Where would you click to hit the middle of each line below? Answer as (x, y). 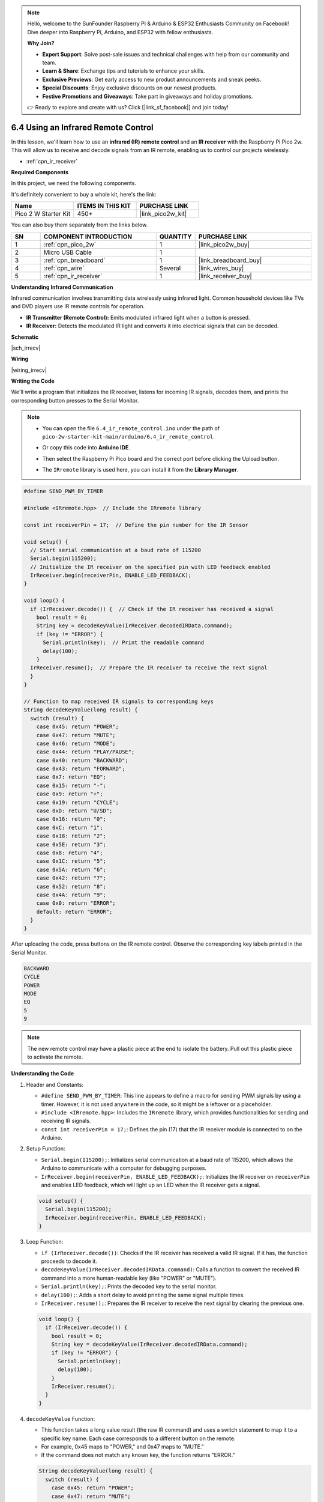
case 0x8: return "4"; (70, 853)
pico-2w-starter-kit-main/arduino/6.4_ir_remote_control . (129, 437)
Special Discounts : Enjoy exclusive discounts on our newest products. (130, 88)
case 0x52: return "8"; (71, 886)
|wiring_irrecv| (29, 370)
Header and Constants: (55, 1084)
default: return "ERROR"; (74, 911)
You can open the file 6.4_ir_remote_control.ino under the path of (131, 428)
